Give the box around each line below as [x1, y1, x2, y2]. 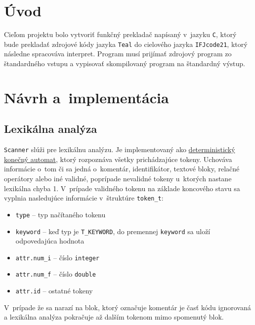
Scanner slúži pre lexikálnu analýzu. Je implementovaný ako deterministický [4, 144, 235, 155]
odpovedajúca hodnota [15, 236, 85, 246]
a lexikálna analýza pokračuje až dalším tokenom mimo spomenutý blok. [4, 312, 224, 322]
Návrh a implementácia [4, 87, 169, 107]
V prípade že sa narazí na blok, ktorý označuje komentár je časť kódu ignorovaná [4, 302, 251, 312]
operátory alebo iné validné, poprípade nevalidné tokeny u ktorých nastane [4, 173, 232, 184]
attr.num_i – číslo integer [15, 252, 100, 262]
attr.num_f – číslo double [15, 269, 96, 279]
